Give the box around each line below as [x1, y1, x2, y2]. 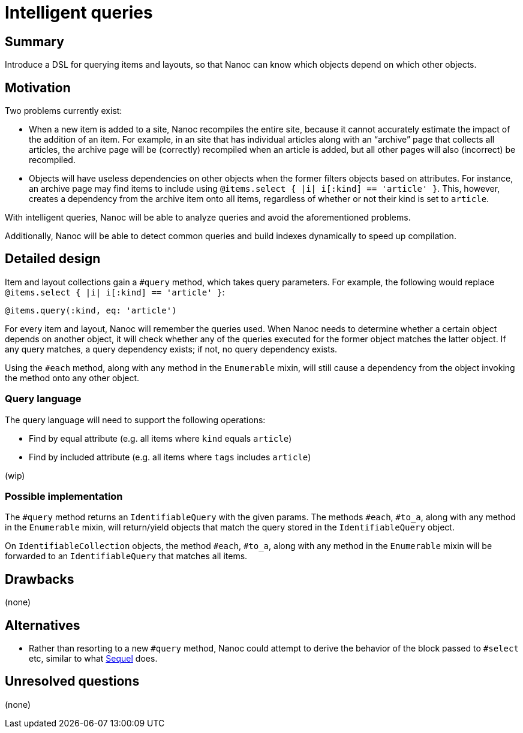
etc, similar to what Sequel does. [29, 653, 158, 664]
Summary [5, 34, 64, 49]
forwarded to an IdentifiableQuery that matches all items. [5, 551, 248, 562]
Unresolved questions [5, 674, 140, 689]
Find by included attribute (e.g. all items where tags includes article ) [29, 451, 311, 462]
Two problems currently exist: [5, 105, 122, 116]
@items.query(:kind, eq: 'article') [5, 305, 177, 315]
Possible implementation [5, 490, 123, 502]
